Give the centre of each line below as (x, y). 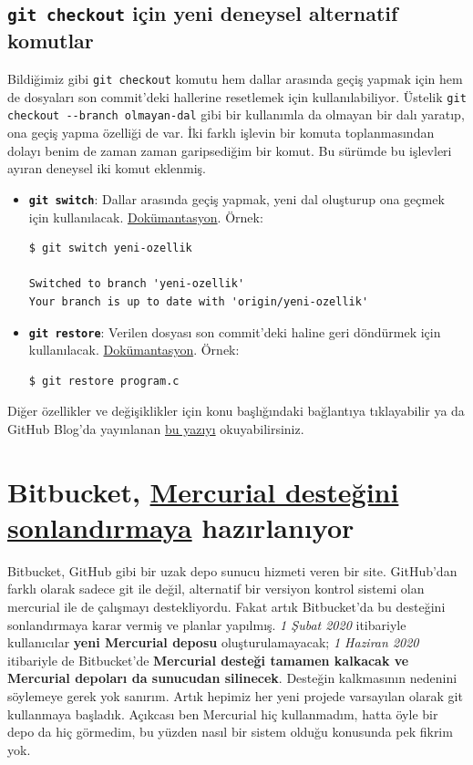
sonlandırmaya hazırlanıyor (181, 527)
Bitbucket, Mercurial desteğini (203, 491)
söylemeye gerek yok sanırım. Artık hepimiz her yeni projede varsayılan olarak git (235, 696)
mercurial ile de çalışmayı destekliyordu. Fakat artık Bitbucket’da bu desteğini (226, 607)
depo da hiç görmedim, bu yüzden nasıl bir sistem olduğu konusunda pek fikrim (230, 732)
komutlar (51, 41)
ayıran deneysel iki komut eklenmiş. (107, 168)
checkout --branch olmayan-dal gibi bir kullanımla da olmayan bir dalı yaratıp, (236, 114)
